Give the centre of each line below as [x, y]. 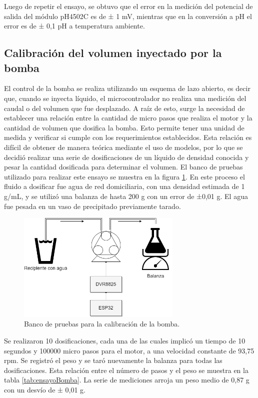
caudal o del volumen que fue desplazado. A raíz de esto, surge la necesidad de [124, 108]
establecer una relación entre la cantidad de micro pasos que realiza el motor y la [128, 118]
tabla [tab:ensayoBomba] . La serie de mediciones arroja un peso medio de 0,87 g [127, 380]
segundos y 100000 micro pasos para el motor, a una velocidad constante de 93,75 [129, 350]
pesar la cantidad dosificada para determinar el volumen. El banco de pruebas [123, 167]
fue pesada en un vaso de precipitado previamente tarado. [92, 206]
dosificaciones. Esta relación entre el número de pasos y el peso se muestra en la [126, 370]
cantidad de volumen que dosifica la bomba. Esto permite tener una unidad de [124, 127]
